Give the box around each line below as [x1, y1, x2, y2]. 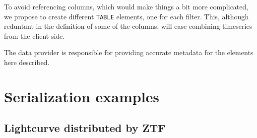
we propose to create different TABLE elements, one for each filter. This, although [4, 11, 249, 21]
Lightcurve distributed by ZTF [4, 120, 166, 136]
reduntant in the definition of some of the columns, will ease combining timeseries [4, 21, 253, 31]
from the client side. [4, 30, 65, 41]
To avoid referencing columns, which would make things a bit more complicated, [4, 1, 249, 11]
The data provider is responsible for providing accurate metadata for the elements [4, 47, 254, 58]
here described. [4, 57, 50, 68]
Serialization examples [4, 86, 160, 106]
